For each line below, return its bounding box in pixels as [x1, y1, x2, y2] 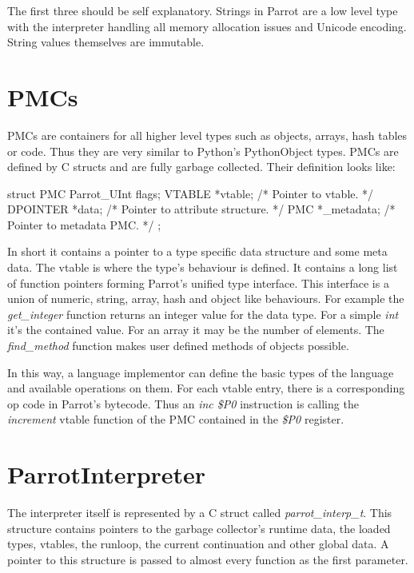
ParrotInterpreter [7, 458, 206, 491]
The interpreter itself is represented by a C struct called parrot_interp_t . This [7, 504, 392, 521]
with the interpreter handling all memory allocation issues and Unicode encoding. [7, 18, 407, 34]
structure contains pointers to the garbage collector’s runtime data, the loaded [7, 519, 391, 536]
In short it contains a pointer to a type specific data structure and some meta [7, 243, 388, 260]
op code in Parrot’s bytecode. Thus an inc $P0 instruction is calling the [7, 395, 359, 412]
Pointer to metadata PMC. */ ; [7, 216, 161, 233]
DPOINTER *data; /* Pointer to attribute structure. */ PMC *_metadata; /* [7, 201, 396, 217]
